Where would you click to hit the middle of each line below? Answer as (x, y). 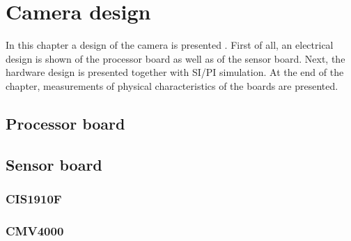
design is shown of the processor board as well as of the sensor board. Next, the (175, 58)
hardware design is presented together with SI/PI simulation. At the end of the (175, 72)
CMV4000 (35, 230)
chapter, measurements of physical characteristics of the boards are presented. (172, 85)
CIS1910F (34, 198)
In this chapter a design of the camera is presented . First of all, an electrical (170, 45)
